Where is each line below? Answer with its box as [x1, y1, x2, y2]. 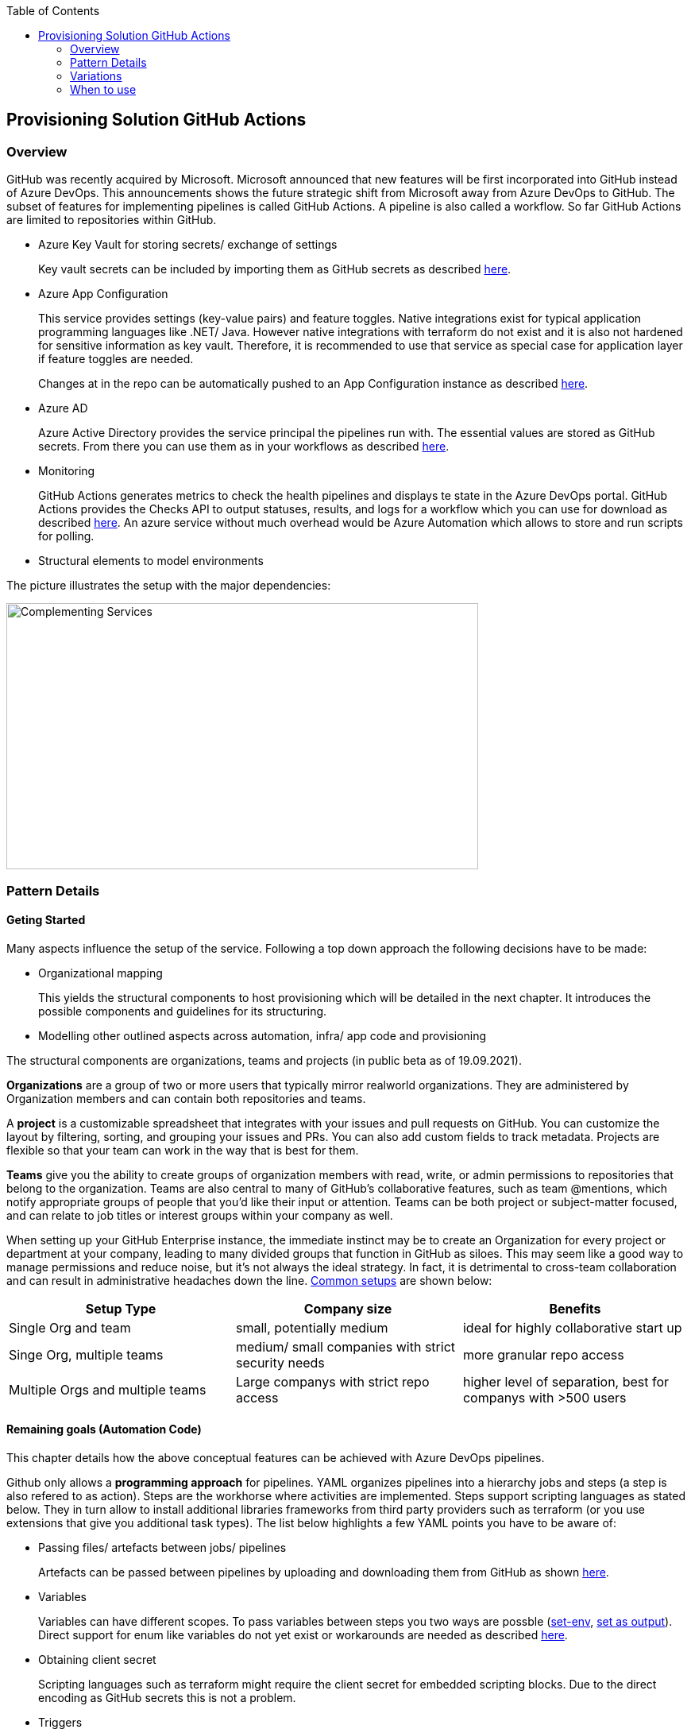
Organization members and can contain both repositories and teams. [6, 1091, 366, 1105]
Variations [70, 69, 122, 83]
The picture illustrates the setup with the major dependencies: [6, 578, 331, 593]
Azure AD [38, 401, 88, 416]
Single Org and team [9, 1319, 131, 1336]
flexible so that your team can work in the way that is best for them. [6, 1143, 359, 1157]
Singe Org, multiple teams [9, 1346, 164, 1363]
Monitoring [38, 464, 95, 478]
